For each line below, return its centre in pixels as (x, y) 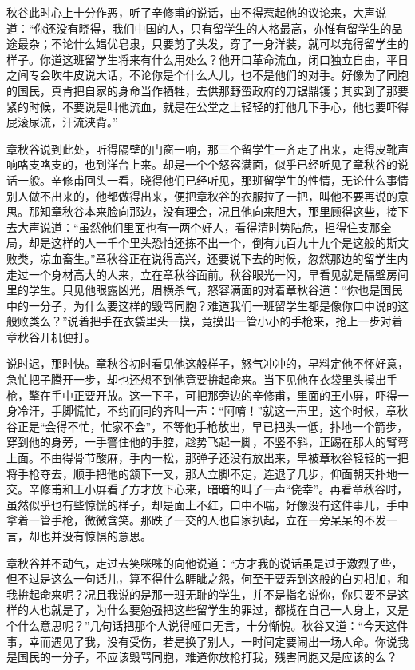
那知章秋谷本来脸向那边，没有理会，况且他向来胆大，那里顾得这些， (207, 211)
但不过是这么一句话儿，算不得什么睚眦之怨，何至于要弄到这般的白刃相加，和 (207, 578)
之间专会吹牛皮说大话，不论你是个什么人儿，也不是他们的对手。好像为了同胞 (207, 75)
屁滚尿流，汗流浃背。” (62, 122)
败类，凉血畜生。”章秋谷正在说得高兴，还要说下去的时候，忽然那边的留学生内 (207, 258)
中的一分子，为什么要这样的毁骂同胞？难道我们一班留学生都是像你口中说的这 (207, 305)
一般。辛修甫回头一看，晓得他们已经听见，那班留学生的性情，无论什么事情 (213, 179)
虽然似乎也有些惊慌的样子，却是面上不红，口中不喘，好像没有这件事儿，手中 (207, 504)
